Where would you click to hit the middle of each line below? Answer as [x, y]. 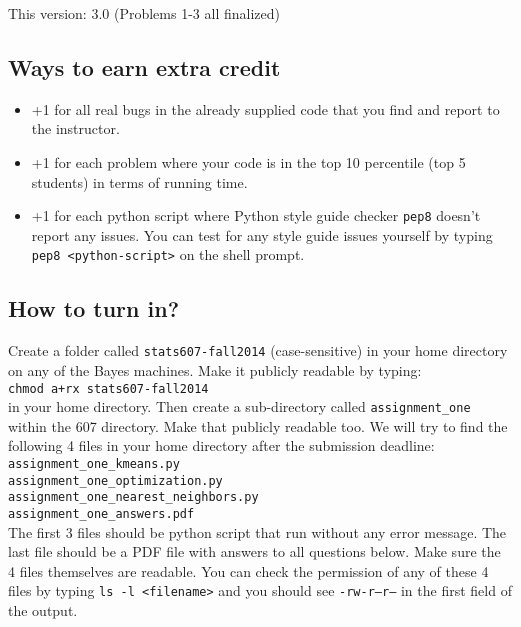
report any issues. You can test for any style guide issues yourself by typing [262, 234]
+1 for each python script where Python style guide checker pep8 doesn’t [256, 215]
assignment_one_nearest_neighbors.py [133, 497]
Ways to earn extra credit [144, 66]
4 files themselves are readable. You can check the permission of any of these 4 [248, 570]
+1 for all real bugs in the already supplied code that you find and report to [265, 108]
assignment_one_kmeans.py [94, 464]
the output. [43, 610]
